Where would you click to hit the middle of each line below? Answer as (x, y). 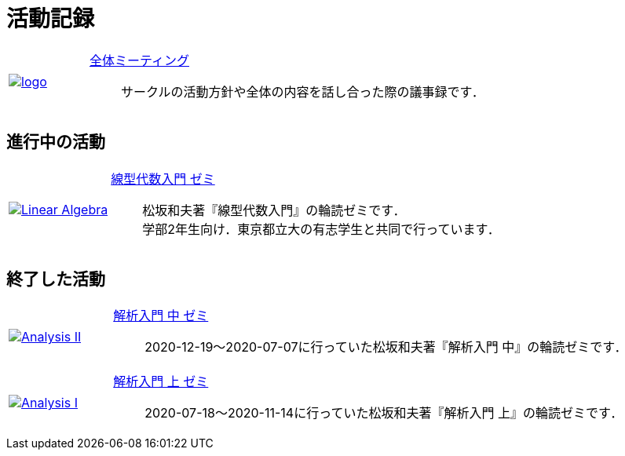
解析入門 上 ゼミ (161, 382)
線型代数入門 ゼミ (163, 179)
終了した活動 (56, 279)
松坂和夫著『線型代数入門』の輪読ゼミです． (274, 210)
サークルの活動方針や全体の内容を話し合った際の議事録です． (302, 91)
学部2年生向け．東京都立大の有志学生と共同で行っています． (321, 229)
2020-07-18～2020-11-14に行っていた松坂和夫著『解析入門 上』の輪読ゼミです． (384, 413)
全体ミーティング (139, 60)
